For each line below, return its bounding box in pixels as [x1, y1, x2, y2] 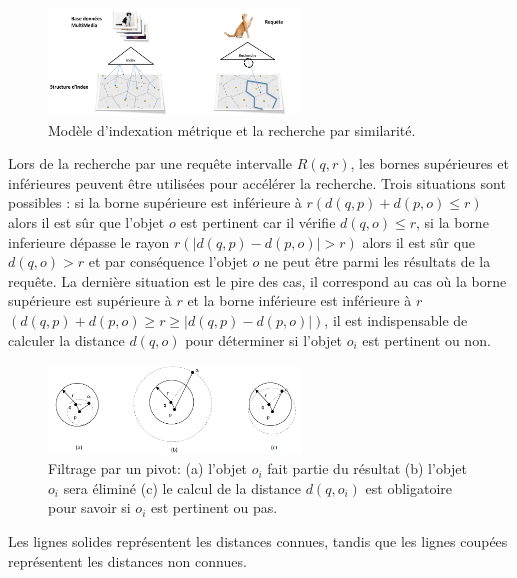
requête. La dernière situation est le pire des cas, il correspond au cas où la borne [8, 270, 507, 291]
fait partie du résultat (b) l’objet [267, 458, 468, 479]
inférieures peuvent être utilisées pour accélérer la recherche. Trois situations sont [8, 172, 506, 193]
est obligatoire [365, 477, 452, 498]
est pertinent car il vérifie [180, 212, 336, 233]
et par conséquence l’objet [88, 251, 248, 272]
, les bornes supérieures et [350, 153, 509, 174]
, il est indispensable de [324, 310, 468, 331]
